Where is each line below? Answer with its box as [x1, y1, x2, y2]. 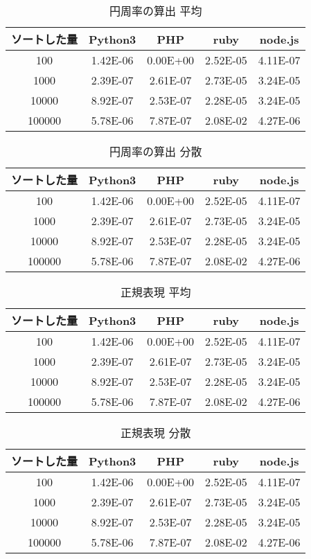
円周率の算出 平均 [109, 3, 202, 19]
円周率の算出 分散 [109, 143, 202, 159]
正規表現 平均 [121, 284, 191, 300]
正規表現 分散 [121, 425, 191, 441]
